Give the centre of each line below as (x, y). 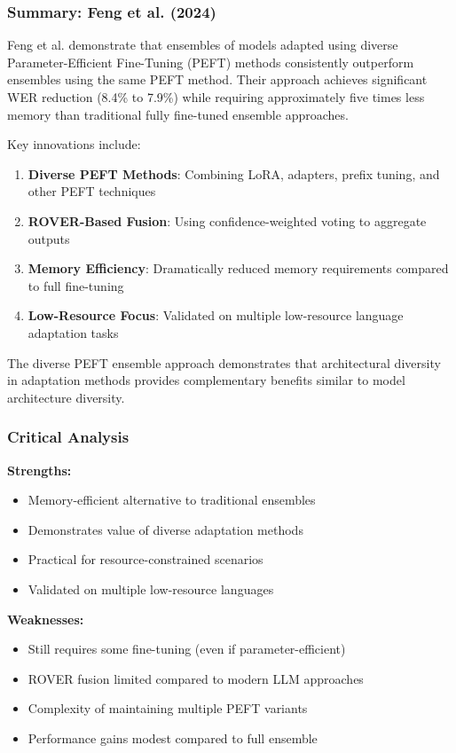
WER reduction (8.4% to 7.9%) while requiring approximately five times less (216, 97)
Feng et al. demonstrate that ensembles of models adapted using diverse (203, 45)
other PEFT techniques (92, 191)
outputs (49, 238)
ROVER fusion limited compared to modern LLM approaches (196, 678)
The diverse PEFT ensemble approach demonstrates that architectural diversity (224, 362)
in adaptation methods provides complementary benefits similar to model (206, 380)
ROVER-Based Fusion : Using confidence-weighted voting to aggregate (227, 220)
